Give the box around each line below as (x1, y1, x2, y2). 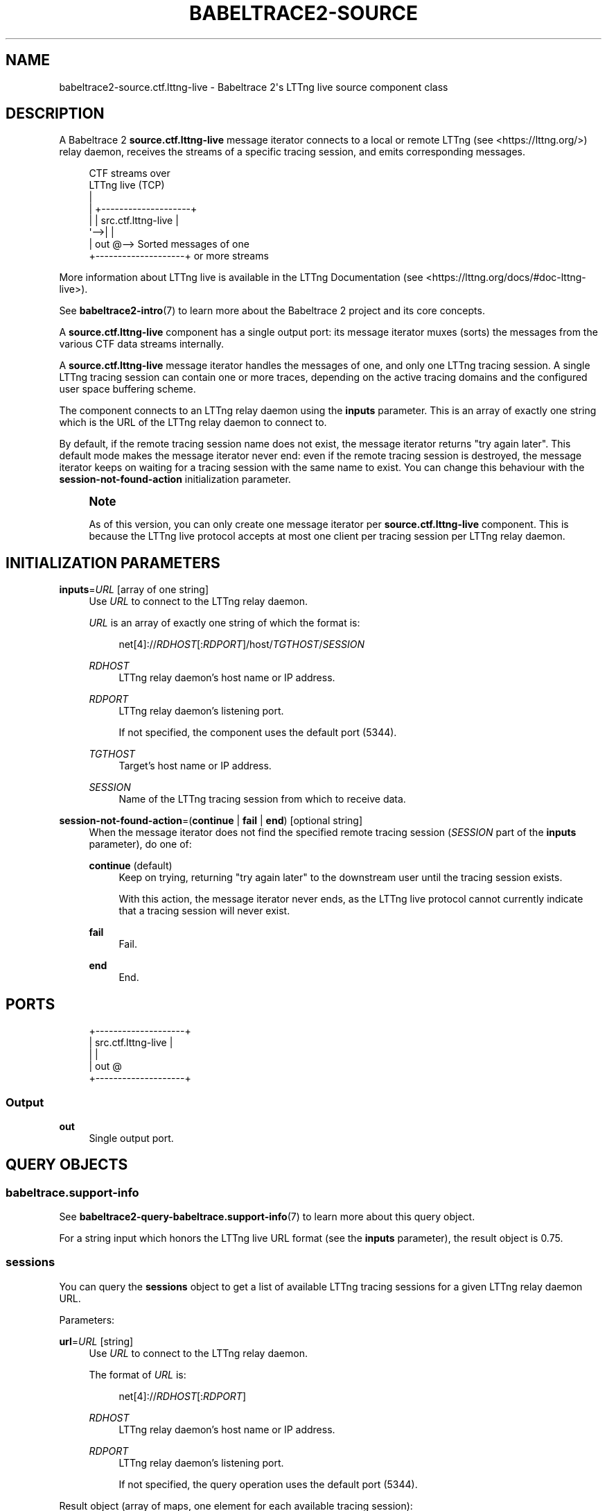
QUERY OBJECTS (6, 1156, 128, 1174)
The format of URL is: (89, 1368, 186, 1381)
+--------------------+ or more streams (89, 250, 269, 262)
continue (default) (89, 860, 173, 872)
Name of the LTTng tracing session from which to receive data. (118, 793, 406, 805)
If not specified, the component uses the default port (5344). (118, 726, 397, 739)
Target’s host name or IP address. (118, 760, 272, 772)
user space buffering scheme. (59, 383, 196, 395)
